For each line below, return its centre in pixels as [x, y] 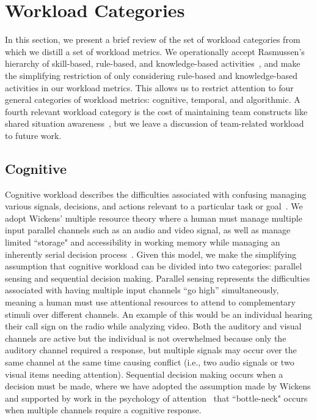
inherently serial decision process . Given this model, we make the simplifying [151, 254]
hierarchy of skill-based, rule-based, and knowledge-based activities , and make [153, 63]
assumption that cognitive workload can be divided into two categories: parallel [154, 266]
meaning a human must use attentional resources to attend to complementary [150, 302]
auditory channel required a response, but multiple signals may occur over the [151, 350]
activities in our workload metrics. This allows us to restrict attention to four [149, 87]
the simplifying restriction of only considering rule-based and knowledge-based [151, 75]
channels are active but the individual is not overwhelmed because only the [146, 338]
